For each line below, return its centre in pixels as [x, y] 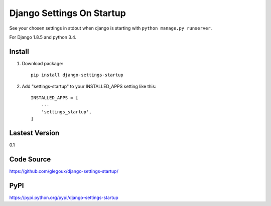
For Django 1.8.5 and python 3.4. [43, 37]
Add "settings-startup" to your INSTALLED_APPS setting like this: [89, 86]
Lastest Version [34, 133]
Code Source [30, 159]
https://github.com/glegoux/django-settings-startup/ [64, 171]
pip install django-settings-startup [77, 75]
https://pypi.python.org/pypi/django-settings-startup [64, 197]
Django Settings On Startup [68, 13]
